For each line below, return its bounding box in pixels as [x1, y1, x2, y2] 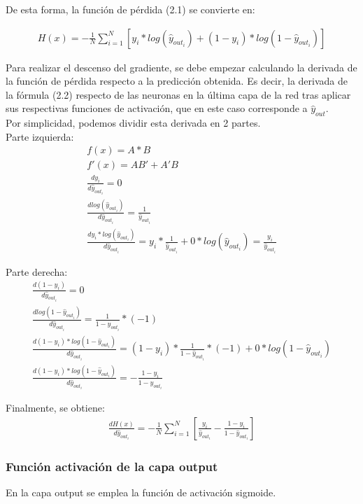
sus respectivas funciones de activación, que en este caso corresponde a [6, 101, 308, 115]
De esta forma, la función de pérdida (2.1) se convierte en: [6, 2, 255, 16]
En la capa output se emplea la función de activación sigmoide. [6, 485, 276, 500]
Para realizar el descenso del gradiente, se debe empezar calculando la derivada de [6, 59, 357, 74]
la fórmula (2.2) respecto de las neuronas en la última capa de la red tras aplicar [6, 87, 351, 101]
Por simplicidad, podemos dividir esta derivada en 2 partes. [6, 115, 261, 130]
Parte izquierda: [6, 129, 74, 143]
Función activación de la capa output [6, 457, 218, 475]
